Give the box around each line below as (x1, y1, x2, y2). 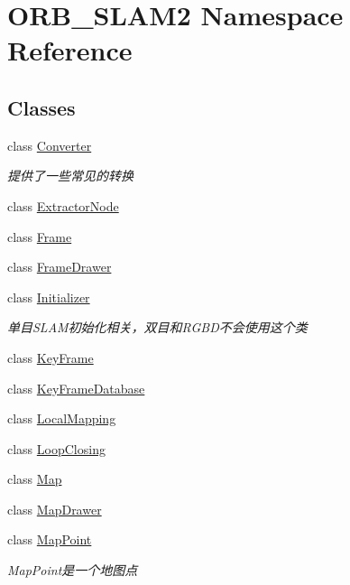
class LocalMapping (7, 409, 116, 428)
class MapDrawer (7, 499, 102, 518)
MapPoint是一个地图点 (7, 561, 138, 580)
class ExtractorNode (7, 196, 119, 215)
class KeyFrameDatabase (7, 378, 145, 397)
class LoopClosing (7, 439, 106, 458)
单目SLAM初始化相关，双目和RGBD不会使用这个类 (7, 318, 308, 337)
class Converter (7, 135, 92, 154)
